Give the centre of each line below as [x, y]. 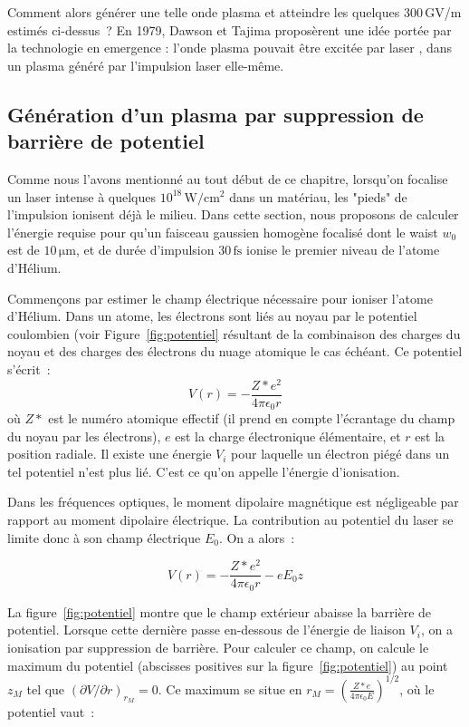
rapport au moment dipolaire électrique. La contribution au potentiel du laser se [230, 520]
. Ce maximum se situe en [230, 688]
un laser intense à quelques [81, 196]
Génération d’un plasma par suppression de [215, 114]
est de [24, 250]
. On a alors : [257, 537]
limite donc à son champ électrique [104, 537]
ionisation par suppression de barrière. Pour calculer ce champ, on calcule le [218, 648]
